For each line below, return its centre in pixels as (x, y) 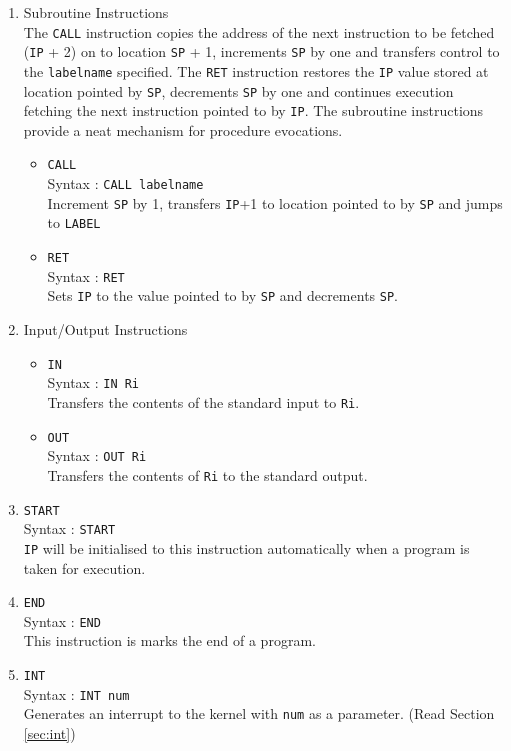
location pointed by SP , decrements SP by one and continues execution (238, 90)
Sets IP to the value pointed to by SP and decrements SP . (222, 295)
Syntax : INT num (76, 693)
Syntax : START (69, 528)
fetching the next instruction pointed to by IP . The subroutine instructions (253, 110)
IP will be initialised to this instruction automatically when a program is (246, 547)
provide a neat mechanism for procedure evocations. (183, 129)
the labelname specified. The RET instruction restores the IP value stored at (256, 70)
